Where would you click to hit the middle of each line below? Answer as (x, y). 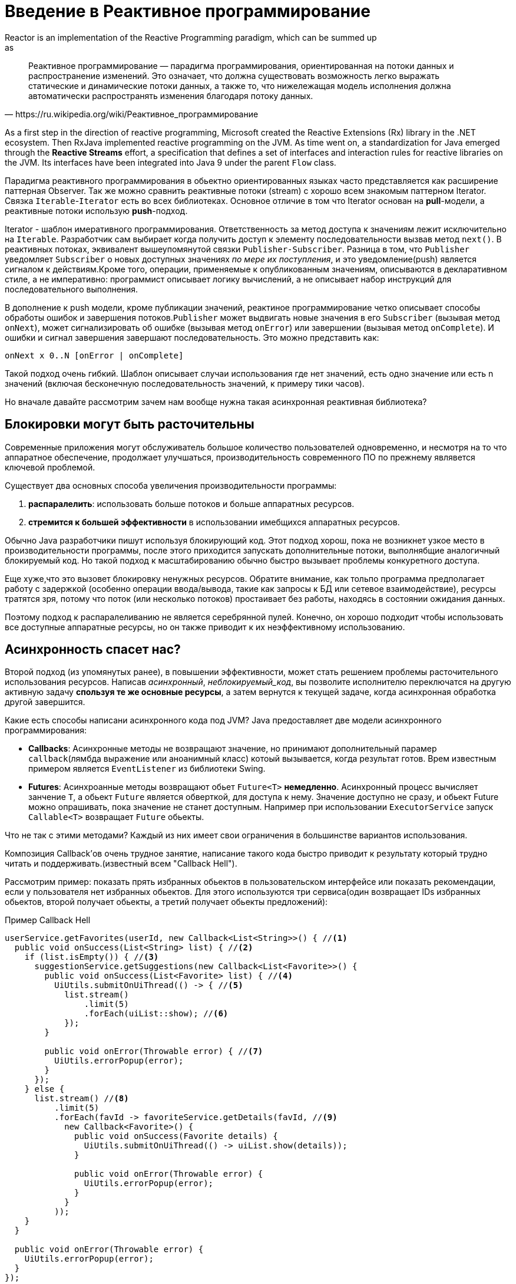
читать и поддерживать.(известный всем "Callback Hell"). (121, 864)
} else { (44, 1089)
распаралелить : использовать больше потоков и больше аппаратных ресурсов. (191, 503)
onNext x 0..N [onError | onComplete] (94, 355)
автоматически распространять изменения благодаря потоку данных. (171, 96)
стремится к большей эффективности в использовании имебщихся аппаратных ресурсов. (214, 522)
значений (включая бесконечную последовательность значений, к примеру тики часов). (185, 383)
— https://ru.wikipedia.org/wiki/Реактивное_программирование (132, 114)
